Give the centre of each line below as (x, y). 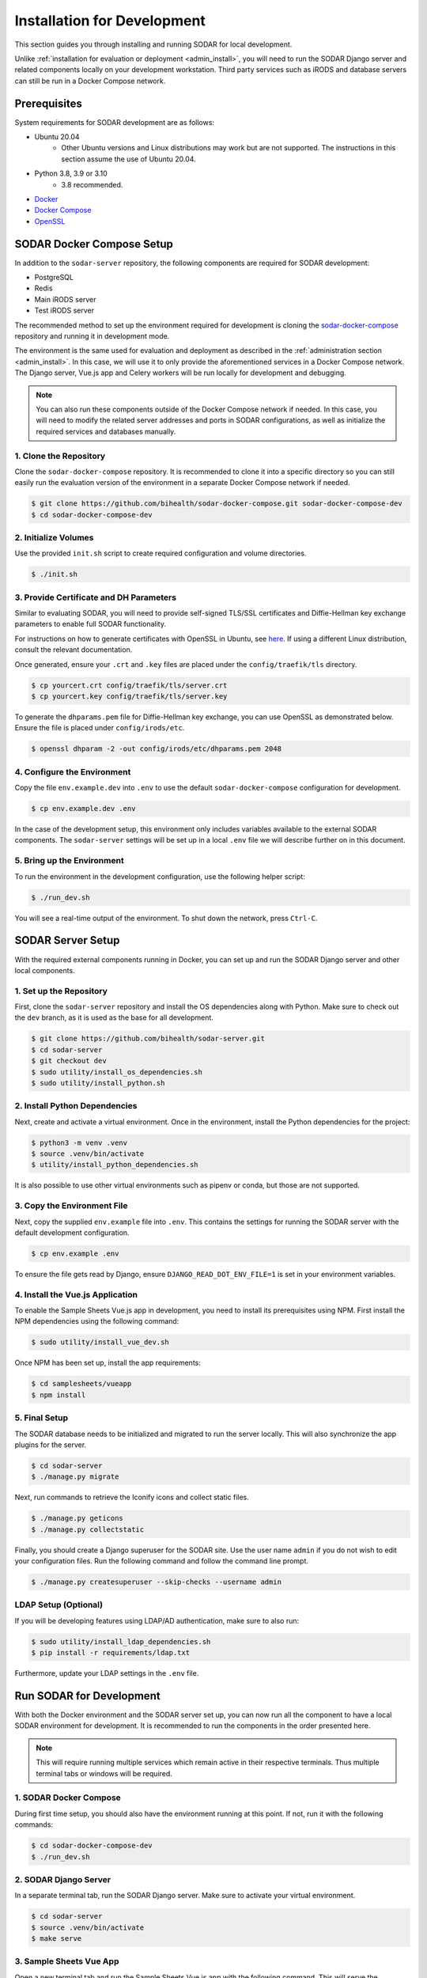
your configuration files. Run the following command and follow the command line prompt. (161, 1561)
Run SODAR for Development (88, 1696)
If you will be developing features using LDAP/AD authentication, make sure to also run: (157, 1620)
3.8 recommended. (92, 184)
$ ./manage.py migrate (75, 1477)
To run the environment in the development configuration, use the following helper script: (160, 876)
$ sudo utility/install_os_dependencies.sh (117, 1072)
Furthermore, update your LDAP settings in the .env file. (107, 1673)
